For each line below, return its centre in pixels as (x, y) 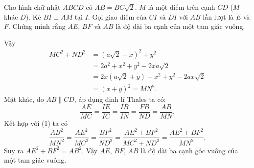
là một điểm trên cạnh (182, 7)
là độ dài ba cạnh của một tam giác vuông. (180, 26)
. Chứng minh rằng (37, 26)
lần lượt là (218, 16)
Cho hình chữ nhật (32, 7)
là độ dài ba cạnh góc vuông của (189, 150)
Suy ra (14, 150)
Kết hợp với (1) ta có (36, 123)
